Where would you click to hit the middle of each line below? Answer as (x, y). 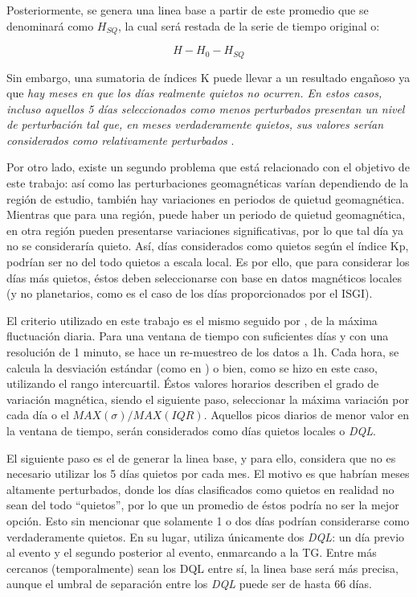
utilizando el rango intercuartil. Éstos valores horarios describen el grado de (193, 383)
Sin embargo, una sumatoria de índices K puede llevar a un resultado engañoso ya (208, 77)
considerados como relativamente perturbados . (121, 140)
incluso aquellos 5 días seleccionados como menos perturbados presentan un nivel (206, 108)
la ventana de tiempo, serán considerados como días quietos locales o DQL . (191, 430)
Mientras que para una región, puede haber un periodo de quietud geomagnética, (206, 214)
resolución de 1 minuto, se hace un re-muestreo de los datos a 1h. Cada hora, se (203, 352)
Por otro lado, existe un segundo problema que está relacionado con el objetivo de (208, 167)
